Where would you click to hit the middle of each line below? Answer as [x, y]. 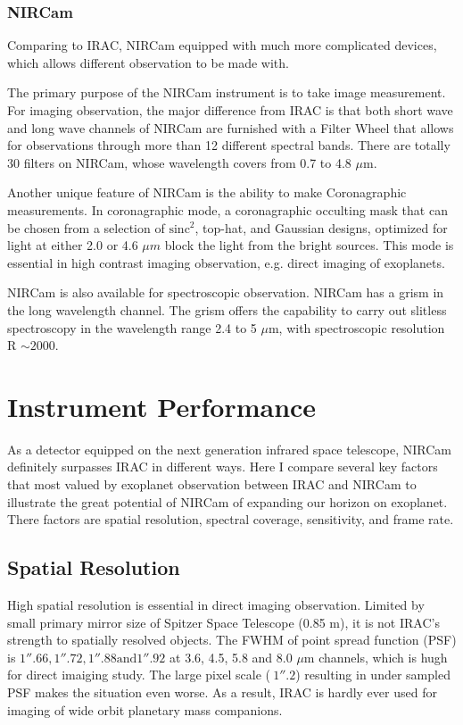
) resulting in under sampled [373, 675]
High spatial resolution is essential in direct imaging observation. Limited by [216, 605]
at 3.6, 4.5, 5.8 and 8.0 [231, 657]
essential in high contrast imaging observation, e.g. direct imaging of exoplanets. [226, 262]
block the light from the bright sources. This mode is [309, 245]
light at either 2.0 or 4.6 [73, 245]
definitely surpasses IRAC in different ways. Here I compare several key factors [223, 467]
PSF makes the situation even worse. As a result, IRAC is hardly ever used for [222, 692]
